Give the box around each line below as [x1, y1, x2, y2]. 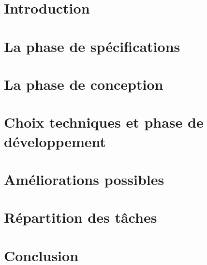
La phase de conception [4, 74, 163, 94]
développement [4, 131, 106, 151]
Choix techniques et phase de [4, 112, 204, 132]
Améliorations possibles [4, 169, 164, 189]
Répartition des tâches [4, 207, 157, 227]
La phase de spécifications [4, 36, 180, 56]
